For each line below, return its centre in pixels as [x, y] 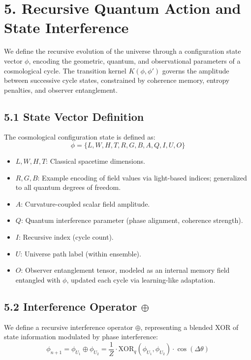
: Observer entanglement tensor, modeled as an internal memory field [125, 270]
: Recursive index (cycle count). [66, 237]
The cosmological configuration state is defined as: [80, 137]
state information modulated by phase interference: [81, 337]
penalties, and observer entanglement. [61, 90]
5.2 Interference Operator [71, 306]
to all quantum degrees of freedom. [68, 187]
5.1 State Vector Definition [74, 116]
